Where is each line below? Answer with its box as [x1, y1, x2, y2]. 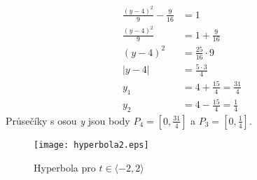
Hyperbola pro [34, 160, 96, 174]
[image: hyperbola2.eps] [34, 139, 149, 150]
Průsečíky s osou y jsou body [6, 113, 130, 127]
